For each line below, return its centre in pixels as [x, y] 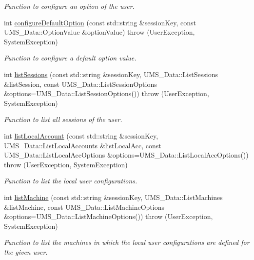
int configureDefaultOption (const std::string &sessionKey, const [100, 22]
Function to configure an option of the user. [69, 6]
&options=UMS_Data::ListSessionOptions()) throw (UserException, [107, 93]
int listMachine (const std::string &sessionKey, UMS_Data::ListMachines [113, 197]
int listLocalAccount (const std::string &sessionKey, [81, 135]
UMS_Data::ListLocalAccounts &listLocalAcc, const [83, 145]
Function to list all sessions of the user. [63, 119]
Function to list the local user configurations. [71, 181]
